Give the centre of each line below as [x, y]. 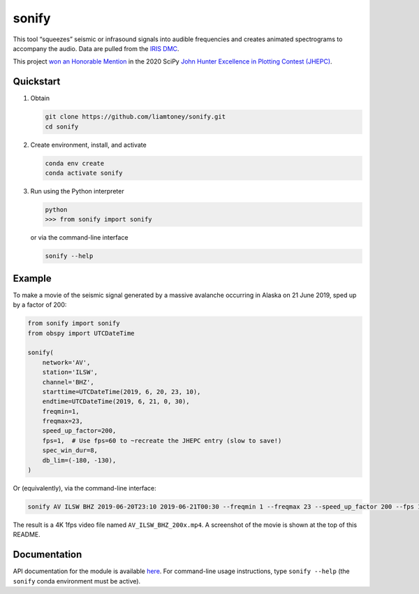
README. [27, 535]
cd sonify [62, 126]
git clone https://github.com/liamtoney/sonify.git [135, 117]
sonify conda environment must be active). [77, 581]
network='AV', [66, 362]
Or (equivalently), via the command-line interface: [84, 488]
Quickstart [37, 81]
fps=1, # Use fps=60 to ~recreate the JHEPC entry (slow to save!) [162, 441]
